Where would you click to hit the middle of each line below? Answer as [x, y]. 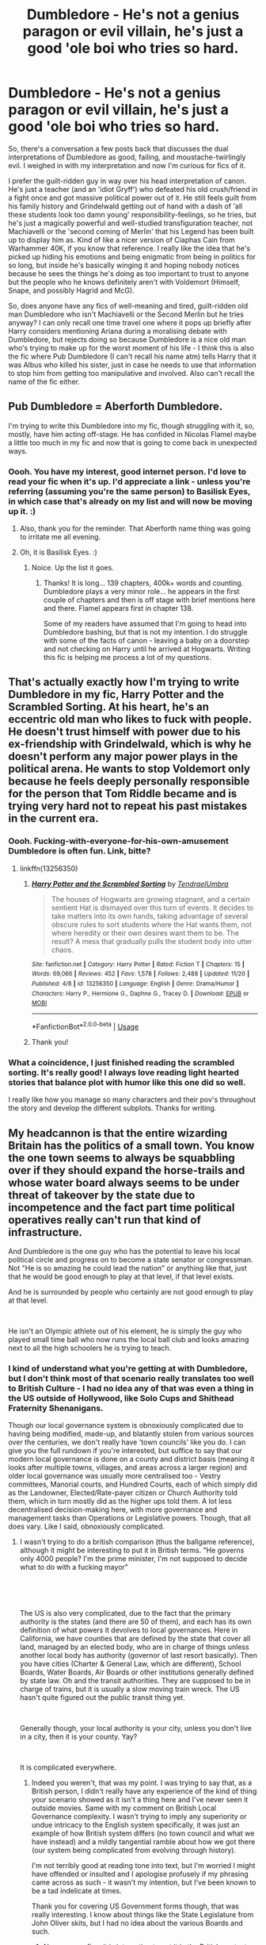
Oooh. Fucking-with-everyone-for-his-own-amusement [118, 841]
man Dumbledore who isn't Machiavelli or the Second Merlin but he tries [126, 314]
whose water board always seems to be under [124, 1182]
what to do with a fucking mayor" [74, 1567]
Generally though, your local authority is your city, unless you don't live [135, 1728]
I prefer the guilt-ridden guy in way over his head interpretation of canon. [127, 181]
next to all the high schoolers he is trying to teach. [90, 1348]
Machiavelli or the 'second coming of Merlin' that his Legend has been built [131, 231]
